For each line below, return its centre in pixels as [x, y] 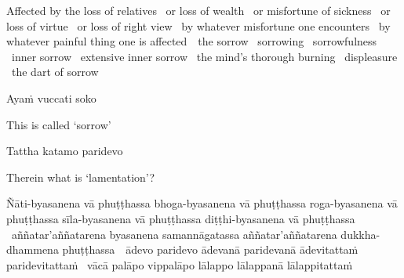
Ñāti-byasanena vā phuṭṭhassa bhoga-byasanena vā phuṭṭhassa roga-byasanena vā [202, 203]
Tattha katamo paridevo [65, 151]
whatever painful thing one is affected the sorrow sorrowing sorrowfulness [192, 41]
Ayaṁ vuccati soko [51, 97]
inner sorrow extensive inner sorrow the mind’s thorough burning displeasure [204, 56]
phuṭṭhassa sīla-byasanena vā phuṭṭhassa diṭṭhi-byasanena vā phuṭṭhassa [181, 218]
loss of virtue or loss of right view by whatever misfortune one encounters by [198, 25]
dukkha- [360, 234]
